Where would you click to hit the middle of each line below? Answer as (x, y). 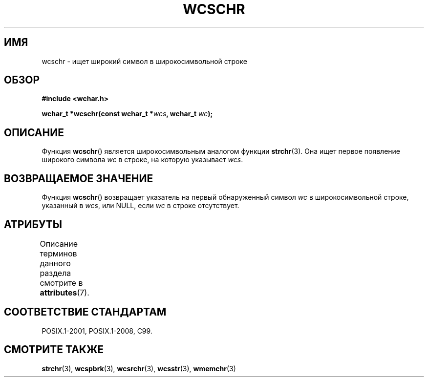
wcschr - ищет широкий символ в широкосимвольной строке (144, 61)
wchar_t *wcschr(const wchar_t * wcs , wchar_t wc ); (127, 114)
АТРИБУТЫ (33, 224)
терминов (58, 253)
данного (55, 263)
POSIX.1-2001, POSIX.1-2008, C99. (97, 331)
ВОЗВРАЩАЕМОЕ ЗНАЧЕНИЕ (79, 178)
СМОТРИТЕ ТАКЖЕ (54, 350)
